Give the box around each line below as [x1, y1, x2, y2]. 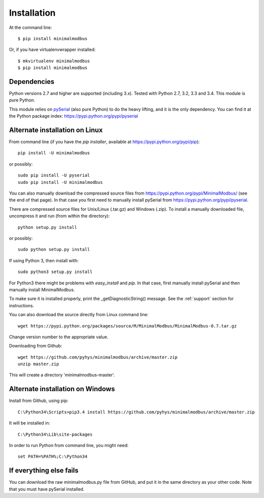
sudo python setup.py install [18, 247, 90, 252]
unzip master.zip [18, 361, 59, 367]
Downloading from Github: [9, 343, 62, 349]
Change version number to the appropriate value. [9, 334, 109, 340]
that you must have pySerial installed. [9, 486, 85, 492]
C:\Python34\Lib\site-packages [18, 431, 93, 437]
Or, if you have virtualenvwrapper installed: [9, 47, 96, 52]
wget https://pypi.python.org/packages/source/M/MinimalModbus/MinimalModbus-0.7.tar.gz [18, 323, 237, 328]
